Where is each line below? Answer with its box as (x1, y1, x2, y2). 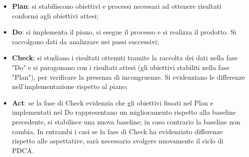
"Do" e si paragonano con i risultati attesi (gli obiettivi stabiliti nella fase (12, 62, 230, 72)
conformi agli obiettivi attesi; (12, 10, 99, 20)
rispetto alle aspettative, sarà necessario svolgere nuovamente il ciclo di (12, 136, 224, 146)
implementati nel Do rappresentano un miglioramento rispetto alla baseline (12, 107, 236, 117)
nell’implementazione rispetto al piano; (12, 81, 128, 91)
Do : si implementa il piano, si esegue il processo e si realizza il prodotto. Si (12, 27, 236, 37)
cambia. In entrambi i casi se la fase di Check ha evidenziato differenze (12, 126, 223, 136)
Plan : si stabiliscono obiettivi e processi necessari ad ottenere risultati (12, 1, 222, 11)
